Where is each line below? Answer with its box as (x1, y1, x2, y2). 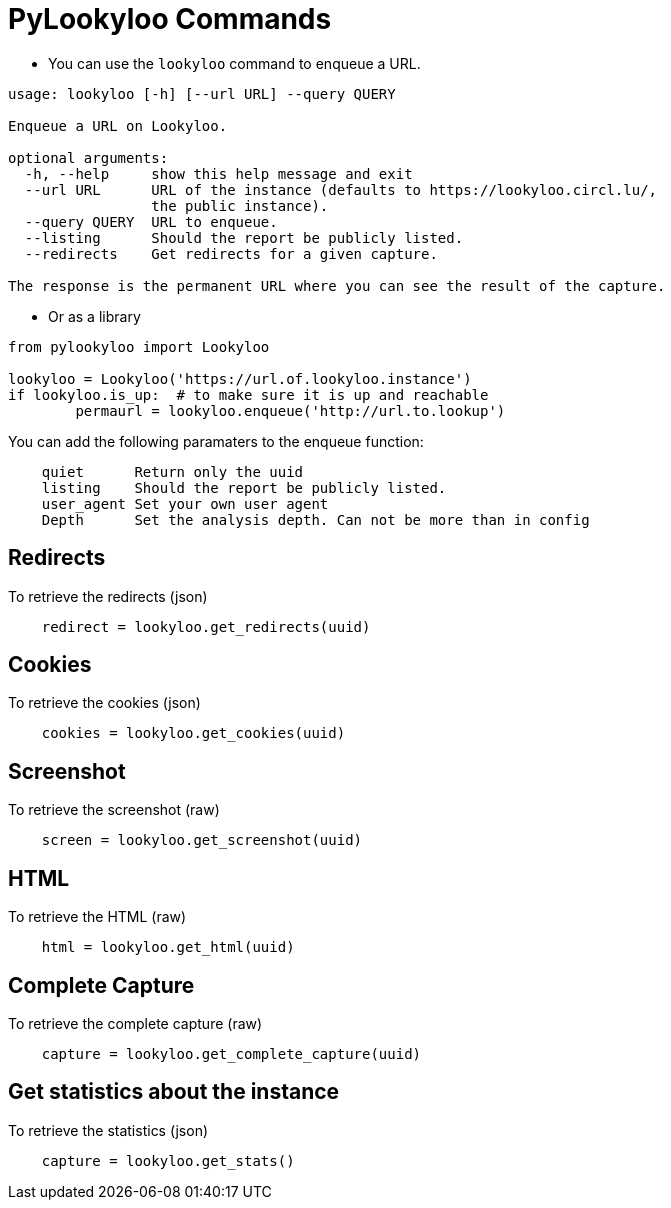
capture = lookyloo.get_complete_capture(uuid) (41, 1045, 422, 1062)
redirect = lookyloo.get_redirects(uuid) (41, 618, 371, 635)
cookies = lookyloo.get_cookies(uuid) (41, 725, 346, 742)
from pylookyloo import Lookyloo (8, 338, 270, 355)
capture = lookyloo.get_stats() (41, 1152, 295, 1169)
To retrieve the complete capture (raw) (8, 1014, 263, 1032)
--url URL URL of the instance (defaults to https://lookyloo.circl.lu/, (24, 181, 658, 198)
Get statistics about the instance (8, 1079, 340, 1105)
